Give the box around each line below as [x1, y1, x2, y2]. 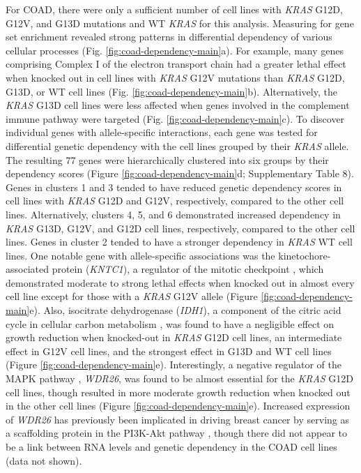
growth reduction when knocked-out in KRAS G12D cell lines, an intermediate [6, 330, 342, 345]
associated [6, 262, 49, 276]
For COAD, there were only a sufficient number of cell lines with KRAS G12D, [6, 2, 343, 16]
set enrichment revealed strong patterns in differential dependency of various [6, 29, 332, 44]
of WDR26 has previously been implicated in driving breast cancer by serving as [6, 412, 350, 426]
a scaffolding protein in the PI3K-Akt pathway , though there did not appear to [6, 426, 348, 440]
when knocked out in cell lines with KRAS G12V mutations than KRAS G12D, [6, 70, 345, 84]
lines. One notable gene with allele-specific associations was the [6, 248, 275, 262]
